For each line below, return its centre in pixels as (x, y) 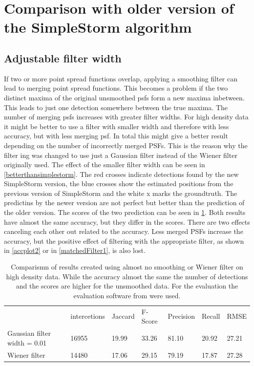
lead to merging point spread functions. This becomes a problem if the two (116, 88)
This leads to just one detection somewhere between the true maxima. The (116, 107)
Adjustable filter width (63, 58)
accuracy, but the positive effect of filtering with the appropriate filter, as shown (124, 241)
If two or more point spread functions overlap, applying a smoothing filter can (121, 78)
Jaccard (123, 316)
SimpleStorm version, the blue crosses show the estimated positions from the (119, 183)
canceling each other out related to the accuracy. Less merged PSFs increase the (124, 231)
